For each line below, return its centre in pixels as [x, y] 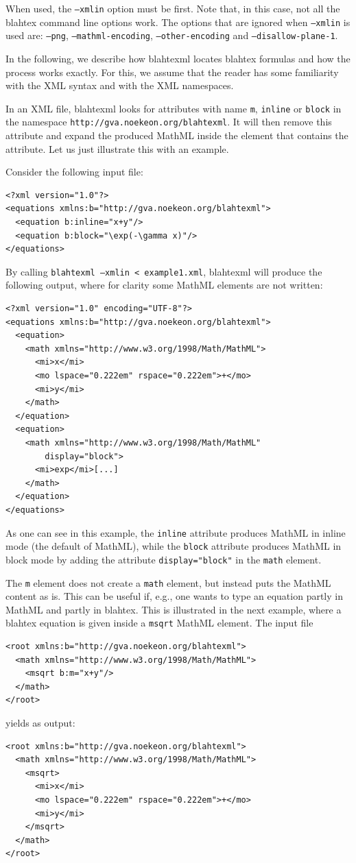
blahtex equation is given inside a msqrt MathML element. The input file [159, 623]
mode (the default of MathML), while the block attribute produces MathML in [174, 546]
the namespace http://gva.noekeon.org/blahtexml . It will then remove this [169, 122]
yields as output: [40, 722]
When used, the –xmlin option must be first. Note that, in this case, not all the [173, 8]
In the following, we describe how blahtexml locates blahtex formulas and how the [178, 58]
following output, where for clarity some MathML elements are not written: [164, 285]
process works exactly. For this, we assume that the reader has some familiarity [172, 72]
